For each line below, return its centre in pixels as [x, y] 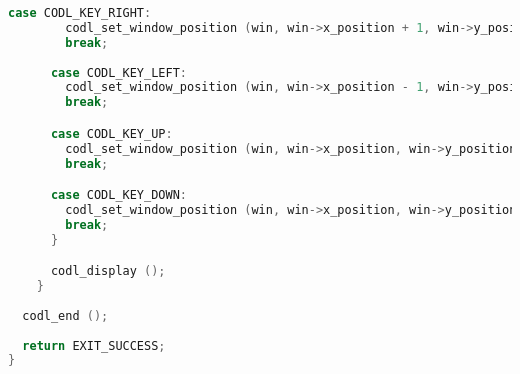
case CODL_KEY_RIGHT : [80, 13]
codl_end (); [65, 315]
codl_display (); [108, 271]
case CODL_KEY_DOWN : [118, 195]
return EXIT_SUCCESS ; [94, 345]
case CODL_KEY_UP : [111, 133]
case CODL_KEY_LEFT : [118, 72]
